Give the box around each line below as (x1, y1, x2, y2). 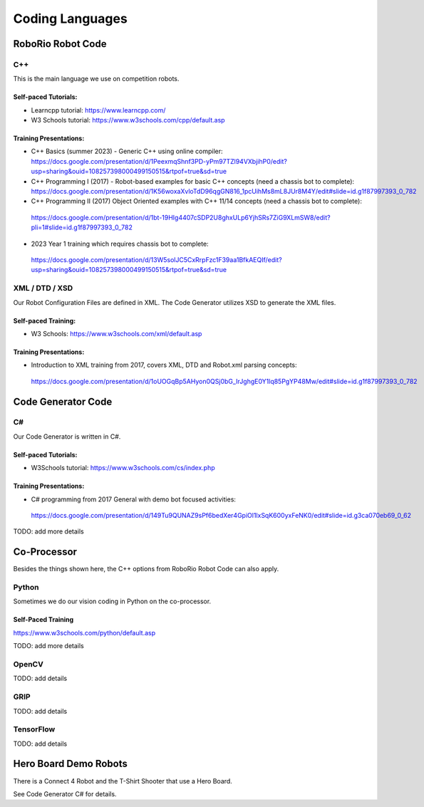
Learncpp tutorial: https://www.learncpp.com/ (31, 105, 166, 114)
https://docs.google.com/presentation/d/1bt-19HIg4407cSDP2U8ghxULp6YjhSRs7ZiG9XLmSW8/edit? (31, 213, 331, 222)
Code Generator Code (13, 395, 113, 407)
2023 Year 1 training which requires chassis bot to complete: (31, 239, 210, 248)
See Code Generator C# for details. (13, 789, 117, 798)
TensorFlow (13, 724, 56, 734)
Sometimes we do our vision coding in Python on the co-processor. (13, 597, 212, 605)
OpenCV (13, 660, 44, 670)
